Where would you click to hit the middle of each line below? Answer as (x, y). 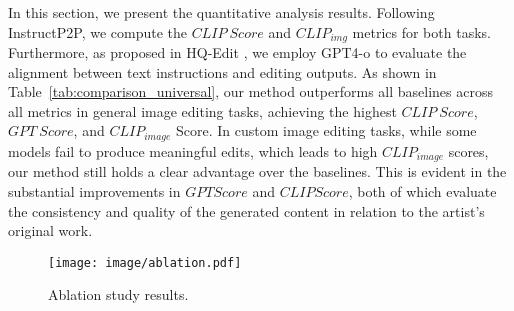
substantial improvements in (94, 190)
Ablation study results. (118, 294)
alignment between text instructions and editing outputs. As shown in (222, 71)
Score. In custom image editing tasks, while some (326, 130)
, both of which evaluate (422, 190)
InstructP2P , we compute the (98, 31)
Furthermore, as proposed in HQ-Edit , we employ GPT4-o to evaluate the (237, 52)
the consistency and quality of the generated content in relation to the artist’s (246, 210)
